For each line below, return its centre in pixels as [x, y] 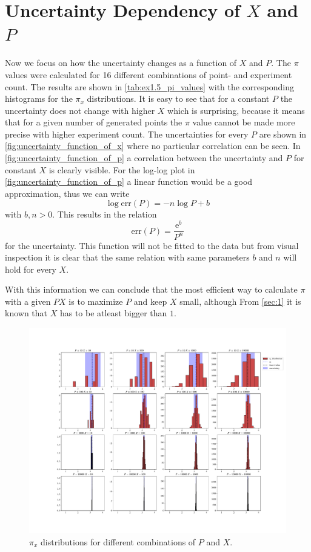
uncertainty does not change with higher [80, 110]
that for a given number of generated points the [94, 122]
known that [26, 313]
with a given [28, 301]
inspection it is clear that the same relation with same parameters [127, 257]
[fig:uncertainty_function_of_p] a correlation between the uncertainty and [144, 158]
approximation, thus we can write [67, 193]
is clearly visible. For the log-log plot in [122, 169]
